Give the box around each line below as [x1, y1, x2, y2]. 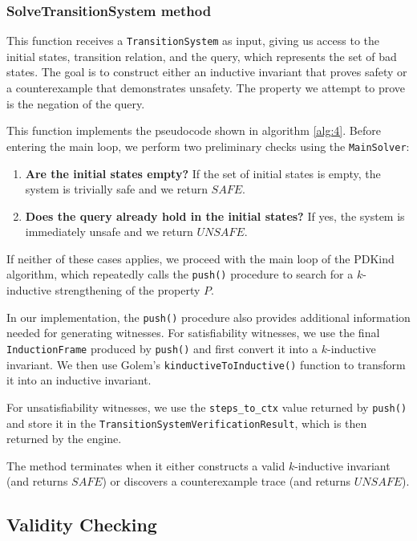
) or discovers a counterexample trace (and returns [102, 473, 351, 490]
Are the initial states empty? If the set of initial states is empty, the [25, 165, 381, 181]
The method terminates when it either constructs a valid [6, 457, 285, 474]
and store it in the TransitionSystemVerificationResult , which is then [6, 414, 367, 431]
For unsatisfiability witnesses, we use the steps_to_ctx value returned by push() [6, 398, 407, 415]
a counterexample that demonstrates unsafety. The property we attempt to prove [6, 79, 406, 96]
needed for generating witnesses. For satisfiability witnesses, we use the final [6, 324, 380, 341]
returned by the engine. [6, 430, 122, 447]
